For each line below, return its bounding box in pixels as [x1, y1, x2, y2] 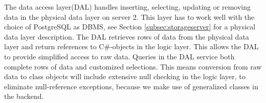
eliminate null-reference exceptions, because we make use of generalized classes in [4, 81, 258, 91]
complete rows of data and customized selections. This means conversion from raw [4, 61, 262, 72]
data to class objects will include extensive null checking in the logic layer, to [4, 71, 246, 82]
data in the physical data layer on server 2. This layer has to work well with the [4, 11, 255, 22]
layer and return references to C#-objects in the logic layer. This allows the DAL [4, 41, 259, 52]
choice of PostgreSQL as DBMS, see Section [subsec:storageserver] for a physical [4, 21, 256, 32]
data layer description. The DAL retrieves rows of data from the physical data [4, 31, 249, 42]
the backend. [4, 91, 44, 101]
